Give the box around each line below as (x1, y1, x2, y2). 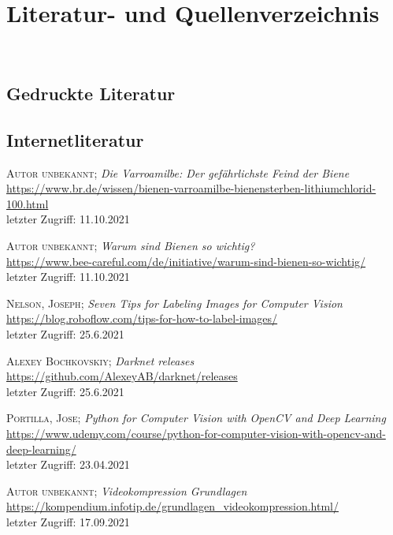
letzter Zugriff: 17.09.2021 (6, 513, 130, 529)
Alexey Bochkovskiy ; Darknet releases (6, 352, 195, 369)
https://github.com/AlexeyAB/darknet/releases (6, 368, 238, 384)
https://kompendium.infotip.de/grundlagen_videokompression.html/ (6, 498, 339, 514)
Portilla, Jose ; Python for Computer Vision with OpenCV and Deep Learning (6, 410, 386, 426)
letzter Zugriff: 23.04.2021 (6, 456, 130, 473)
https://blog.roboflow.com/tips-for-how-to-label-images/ (6, 310, 278, 327)
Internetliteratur (6, 127, 144, 152)
